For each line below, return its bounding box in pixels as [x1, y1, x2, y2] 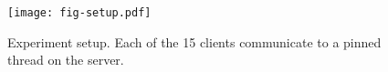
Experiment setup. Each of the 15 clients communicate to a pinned [7, 32, 382, 51]
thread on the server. [7, 50, 124, 69]
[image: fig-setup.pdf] [7, 6, 152, 19]
